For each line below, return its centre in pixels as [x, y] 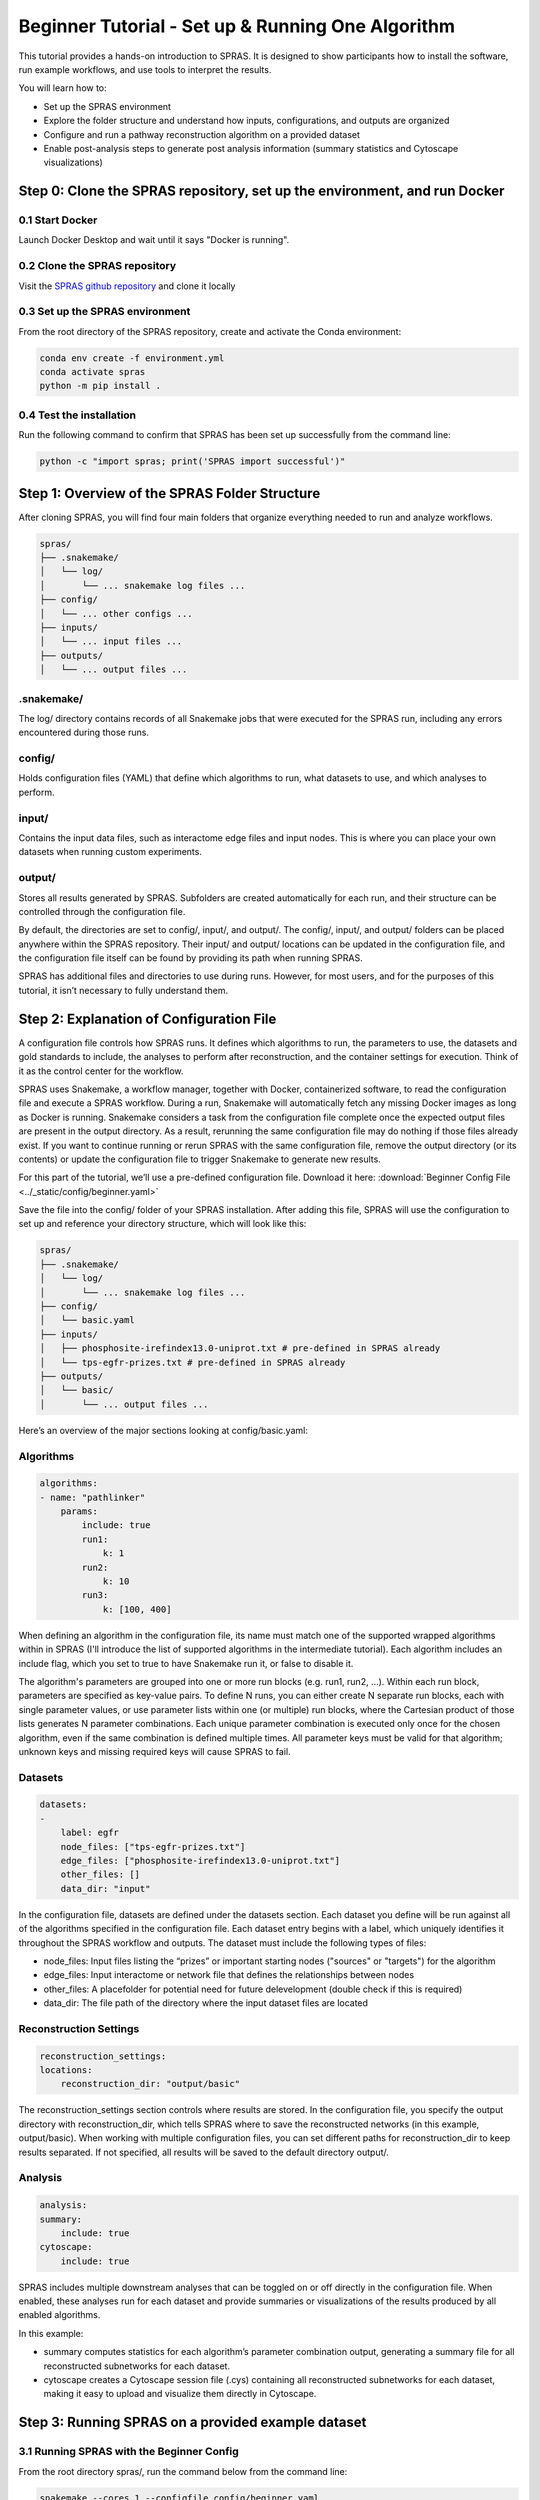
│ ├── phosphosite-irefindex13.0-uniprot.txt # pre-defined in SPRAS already [240, 1348]
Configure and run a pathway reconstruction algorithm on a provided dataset [201, 134]
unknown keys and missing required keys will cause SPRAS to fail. [154, 1751]
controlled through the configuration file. [102, 911]
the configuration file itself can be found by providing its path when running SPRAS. [191, 958]
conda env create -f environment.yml [132, 358]
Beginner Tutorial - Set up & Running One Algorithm [236, 26]
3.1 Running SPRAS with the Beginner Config [128, 2452]
